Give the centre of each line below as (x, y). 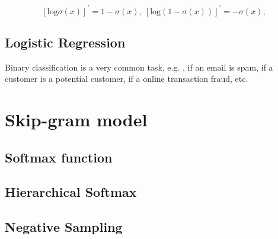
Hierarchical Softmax (71, 192)
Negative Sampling (64, 227)
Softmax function (59, 157)
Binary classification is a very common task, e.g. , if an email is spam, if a (139, 67)
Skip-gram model (76, 120)
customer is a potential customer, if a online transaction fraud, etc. (127, 79)
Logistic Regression (65, 42)
